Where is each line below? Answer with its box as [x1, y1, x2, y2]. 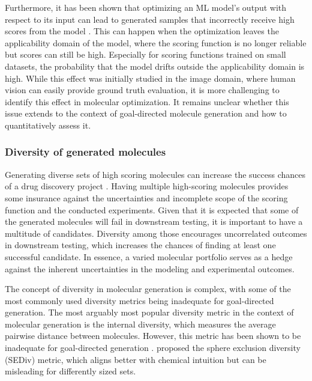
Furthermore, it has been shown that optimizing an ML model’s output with [5, 1, 286, 13]
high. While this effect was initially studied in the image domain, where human [5, 72, 296, 84]
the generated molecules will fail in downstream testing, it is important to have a [5, 215, 303, 228]
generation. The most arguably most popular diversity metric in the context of [5, 306, 294, 319]
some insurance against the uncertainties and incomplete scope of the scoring [5, 191, 288, 204]
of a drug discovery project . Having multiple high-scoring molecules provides [5, 180, 289, 192]
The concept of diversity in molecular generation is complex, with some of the [5, 282, 291, 295]
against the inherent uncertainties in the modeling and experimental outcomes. [5, 262, 295, 275]
